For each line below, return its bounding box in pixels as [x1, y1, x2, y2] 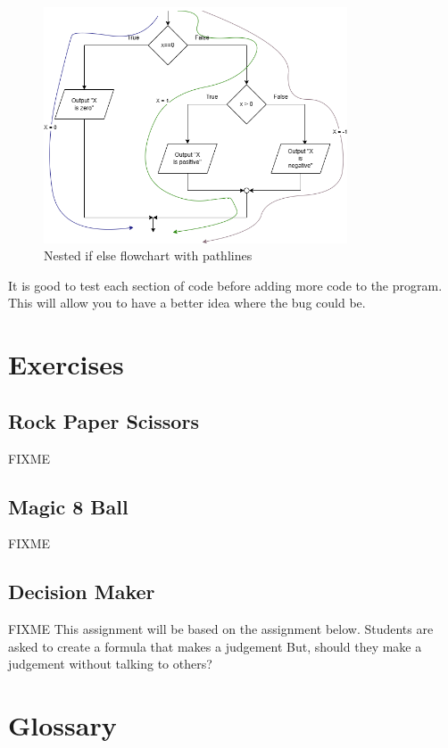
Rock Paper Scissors [8, 407, 199, 434]
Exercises [8, 346, 124, 382]
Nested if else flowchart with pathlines [44, 246, 253, 265]
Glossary [8, 707, 117, 744]
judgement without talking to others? [8, 654, 212, 673]
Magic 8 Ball [8, 492, 129, 520]
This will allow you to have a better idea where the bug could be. [8, 293, 366, 312]
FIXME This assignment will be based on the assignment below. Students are [8, 620, 434, 638]
